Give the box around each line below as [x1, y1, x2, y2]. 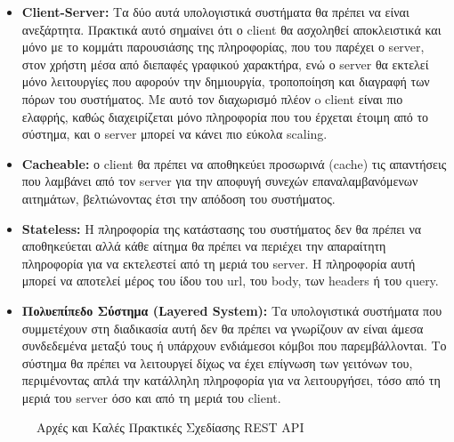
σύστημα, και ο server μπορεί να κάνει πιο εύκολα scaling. [21, 125, 328, 143]
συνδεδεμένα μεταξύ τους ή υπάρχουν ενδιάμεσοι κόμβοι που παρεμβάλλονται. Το [21, 336, 447, 355]
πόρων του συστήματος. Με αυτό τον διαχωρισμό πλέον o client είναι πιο [21, 89, 403, 108]
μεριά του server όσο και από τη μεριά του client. [21, 388, 281, 406]
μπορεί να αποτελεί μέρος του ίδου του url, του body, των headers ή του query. [21, 271, 439, 290]
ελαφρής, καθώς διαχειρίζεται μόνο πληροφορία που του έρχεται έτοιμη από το [21, 107, 429, 125]
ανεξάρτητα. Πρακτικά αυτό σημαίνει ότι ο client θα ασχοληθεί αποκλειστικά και [21, 20, 442, 38]
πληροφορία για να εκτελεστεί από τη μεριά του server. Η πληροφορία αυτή [21, 253, 416, 272]
